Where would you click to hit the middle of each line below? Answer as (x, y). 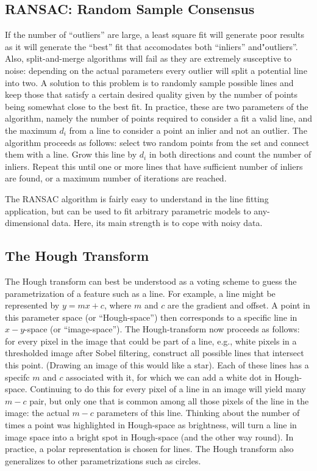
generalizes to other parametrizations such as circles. (103, 460)
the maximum (31, 130)
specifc (17, 377)
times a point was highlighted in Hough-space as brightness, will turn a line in (151, 425)
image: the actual (37, 413)
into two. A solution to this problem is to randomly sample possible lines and (149, 82)
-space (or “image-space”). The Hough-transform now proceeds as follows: (162, 329)
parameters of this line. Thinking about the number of (198, 413)
